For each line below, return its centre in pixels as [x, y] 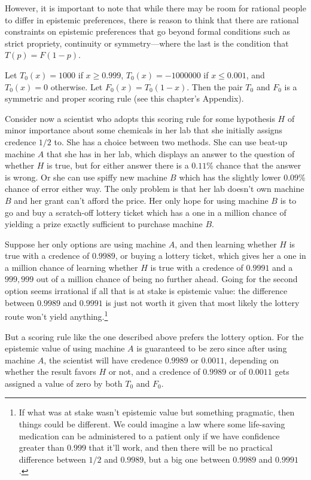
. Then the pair [215, 86]
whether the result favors [51, 372]
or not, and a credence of [154, 372]
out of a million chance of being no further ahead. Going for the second [167, 279]
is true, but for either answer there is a [118, 165]
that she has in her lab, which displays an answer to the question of [170, 153]
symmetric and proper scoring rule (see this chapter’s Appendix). [124, 98]
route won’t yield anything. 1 [57, 315]
